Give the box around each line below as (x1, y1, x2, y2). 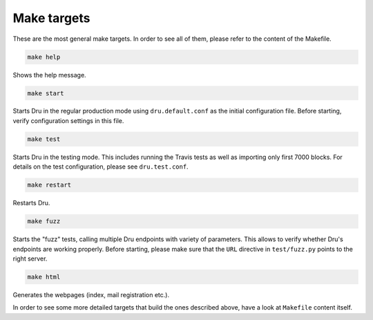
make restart (27, 181, 72, 189)
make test (27, 135, 61, 143)
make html (27, 273, 61, 281)
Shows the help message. (12, 70, 86, 79)
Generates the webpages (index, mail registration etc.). (12, 290, 169, 299)
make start (27, 89, 64, 97)
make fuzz (27, 218, 61, 225)
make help (27, 53, 61, 61)
